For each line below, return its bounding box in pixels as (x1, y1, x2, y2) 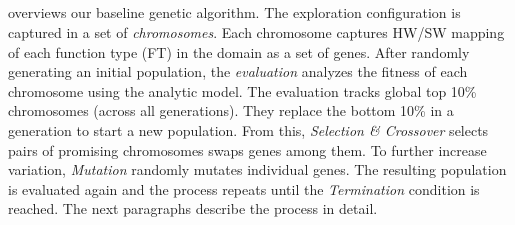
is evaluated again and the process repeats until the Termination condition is (8, 178, 480, 199)
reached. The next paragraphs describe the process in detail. (8, 198, 378, 219)
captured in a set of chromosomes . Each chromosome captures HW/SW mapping (8, 21, 505, 42)
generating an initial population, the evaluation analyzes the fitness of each (8, 61, 468, 82)
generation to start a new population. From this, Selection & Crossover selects (8, 119, 489, 140)
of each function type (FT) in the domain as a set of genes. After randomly (8, 41, 470, 62)
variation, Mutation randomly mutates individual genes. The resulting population (8, 159, 507, 180)
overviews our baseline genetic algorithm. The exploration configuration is (8, 2, 461, 23)
